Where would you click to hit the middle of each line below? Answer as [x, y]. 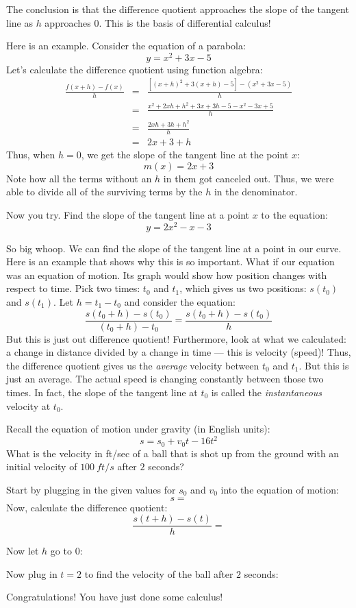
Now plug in [32, 573]
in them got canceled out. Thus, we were [249, 178]
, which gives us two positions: [243, 288]
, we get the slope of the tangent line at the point [185, 155]
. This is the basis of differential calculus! [185, 22]
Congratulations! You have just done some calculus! [115, 597]
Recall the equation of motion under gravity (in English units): [138, 429]
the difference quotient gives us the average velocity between [133, 365]
